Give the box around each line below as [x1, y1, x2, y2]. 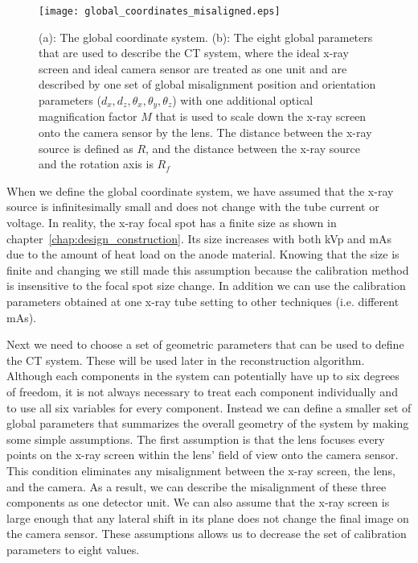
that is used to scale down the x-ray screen [155, 108, 367, 125]
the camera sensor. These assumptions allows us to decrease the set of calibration [6, 525, 407, 542]
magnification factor [39, 108, 137, 125]
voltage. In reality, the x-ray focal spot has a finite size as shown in [6, 214, 337, 231]
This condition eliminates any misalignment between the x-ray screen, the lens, [6, 462, 395, 478]
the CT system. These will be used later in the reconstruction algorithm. [6, 351, 365, 368]
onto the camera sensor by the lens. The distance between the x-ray [39, 124, 372, 141]
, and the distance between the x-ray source [145, 139, 360, 156]
